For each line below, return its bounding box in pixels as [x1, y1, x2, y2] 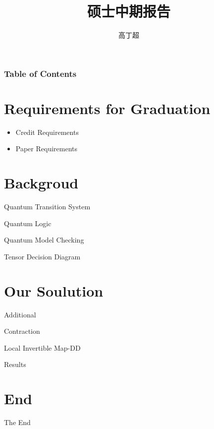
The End [4, 417, 31, 428]
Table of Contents [4, 67, 77, 79]
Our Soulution [4, 280, 104, 301]
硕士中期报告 [87, 1, 170, 21]
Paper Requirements [15, 143, 78, 154]
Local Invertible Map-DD [4, 342, 81, 353]
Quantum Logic [4, 218, 52, 228]
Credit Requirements [15, 126, 79, 137]
